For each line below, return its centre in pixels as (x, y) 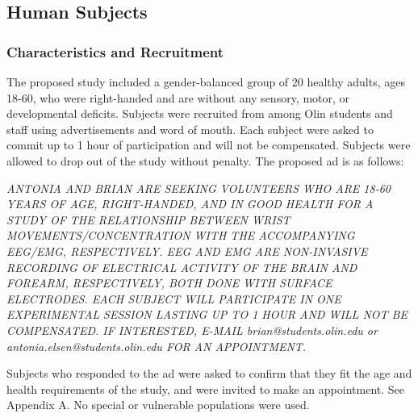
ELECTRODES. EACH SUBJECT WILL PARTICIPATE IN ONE (174, 298)
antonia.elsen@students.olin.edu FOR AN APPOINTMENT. (157, 346)
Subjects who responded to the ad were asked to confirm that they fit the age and (209, 373)
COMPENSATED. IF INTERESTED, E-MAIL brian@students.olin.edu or (192, 330)
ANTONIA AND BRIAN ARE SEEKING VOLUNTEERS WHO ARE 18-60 (199, 188)
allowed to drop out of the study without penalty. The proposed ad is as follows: (205, 160)
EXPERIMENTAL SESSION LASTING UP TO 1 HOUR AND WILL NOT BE (207, 314)
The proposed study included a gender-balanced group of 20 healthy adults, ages (206, 82)
